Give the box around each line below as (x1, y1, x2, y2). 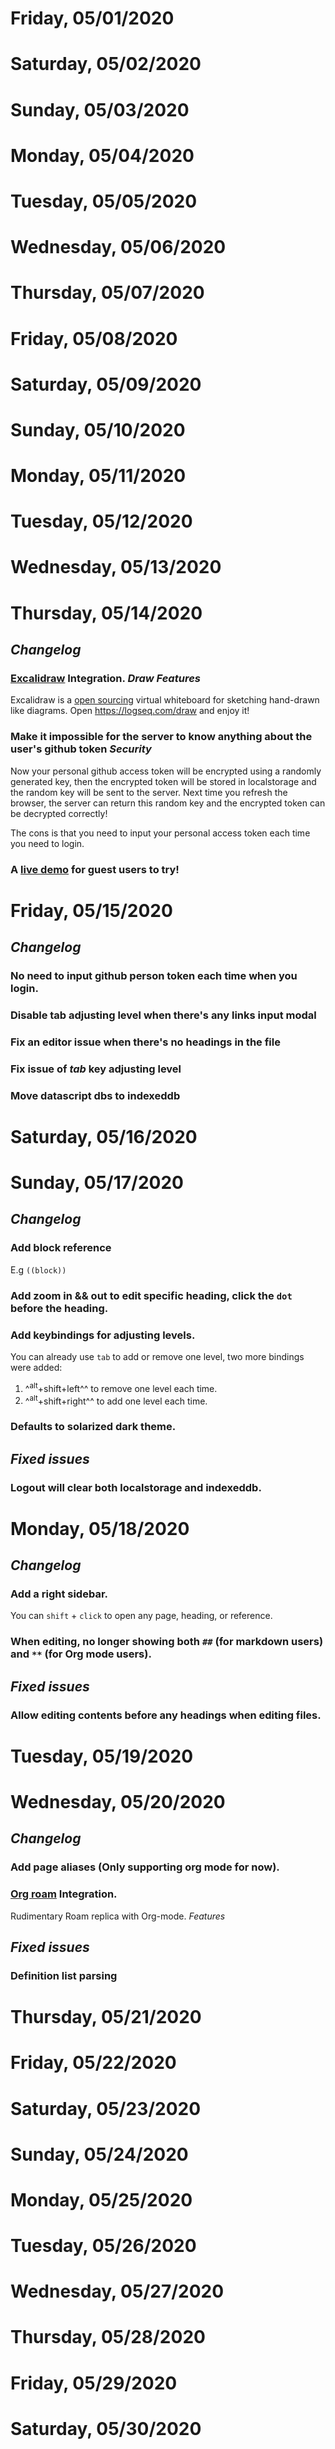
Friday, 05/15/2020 (10, 899, 173, 922)
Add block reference (10, 1241, 112, 1255)
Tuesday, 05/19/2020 (10, 1745, 194, 1767)
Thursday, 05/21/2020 (10, 2006, 202, 2029)
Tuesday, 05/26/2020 (10, 2235, 197, 2257)
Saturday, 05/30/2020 (10, 2417, 202, 2440)
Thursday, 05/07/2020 (10, 282, 205, 304)
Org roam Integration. (10, 1887, 118, 1901)
